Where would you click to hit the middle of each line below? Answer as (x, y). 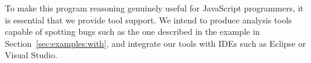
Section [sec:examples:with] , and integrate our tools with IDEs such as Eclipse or (155, 43)
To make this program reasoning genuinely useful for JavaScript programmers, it (154, 8)
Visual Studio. (31, 55)
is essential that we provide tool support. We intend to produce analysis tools (149, 19)
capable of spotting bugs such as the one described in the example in (133, 31)
